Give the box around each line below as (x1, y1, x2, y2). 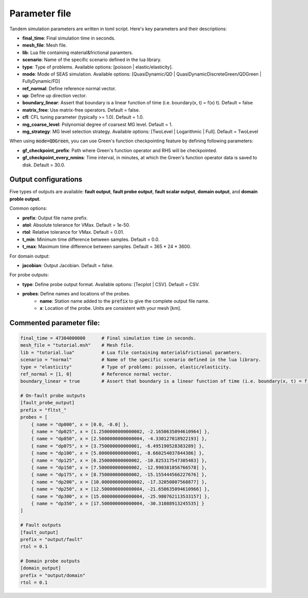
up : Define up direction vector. (22, 92, 87, 99)
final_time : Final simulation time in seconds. (22, 35, 115, 41)
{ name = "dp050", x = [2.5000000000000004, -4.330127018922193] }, (31, 436, 207, 442)
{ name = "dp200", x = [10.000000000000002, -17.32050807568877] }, (31, 479, 207, 485)
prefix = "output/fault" (20, 536, 83, 542)
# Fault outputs (20, 522, 62, 528)
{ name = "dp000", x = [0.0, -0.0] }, (31, 421, 129, 427)
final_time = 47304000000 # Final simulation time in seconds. (20, 335, 197, 341)
